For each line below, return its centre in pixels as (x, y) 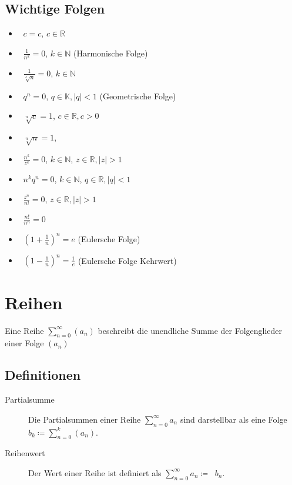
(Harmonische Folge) (111, 53)
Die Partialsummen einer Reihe (85, 419)
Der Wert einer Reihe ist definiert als (95, 472)
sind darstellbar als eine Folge (234, 419)
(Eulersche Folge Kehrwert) (127, 260)
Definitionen (43, 375)
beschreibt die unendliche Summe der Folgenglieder (190, 330)
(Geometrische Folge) (138, 96)
